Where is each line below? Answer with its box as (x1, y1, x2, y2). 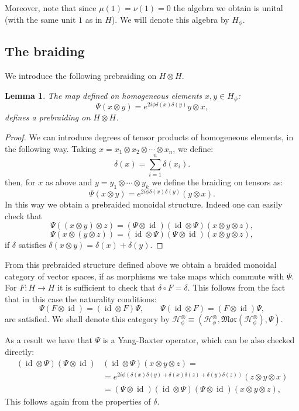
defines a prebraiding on (5, 111, 91, 123)
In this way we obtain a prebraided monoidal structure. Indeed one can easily (5, 198, 283, 210)
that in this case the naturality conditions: (5, 292, 157, 305)
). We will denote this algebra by (111, 13, 229, 25)
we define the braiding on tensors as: (152, 176, 283, 188)
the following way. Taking (5, 142, 97, 154)
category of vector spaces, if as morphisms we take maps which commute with (5, 270, 284, 282)
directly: (5, 345, 35, 357)
